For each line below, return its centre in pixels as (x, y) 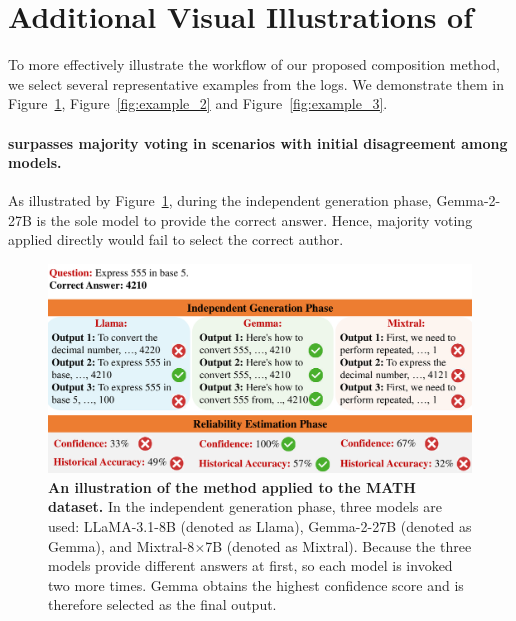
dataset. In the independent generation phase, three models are (245, 506)
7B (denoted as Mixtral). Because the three (338, 545)
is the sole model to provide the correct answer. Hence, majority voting (254, 219)
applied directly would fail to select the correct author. (176, 239)
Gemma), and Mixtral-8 (121, 545)
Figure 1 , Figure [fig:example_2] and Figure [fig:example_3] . (198, 103)
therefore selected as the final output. (162, 604)
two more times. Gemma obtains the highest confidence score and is (256, 584)
